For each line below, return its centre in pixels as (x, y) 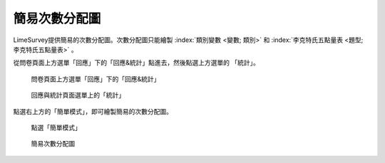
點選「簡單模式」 (56, 127)
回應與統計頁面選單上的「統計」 (78, 95)
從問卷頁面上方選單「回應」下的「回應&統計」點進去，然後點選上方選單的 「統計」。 (136, 63)
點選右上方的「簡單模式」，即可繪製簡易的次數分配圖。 (93, 111)
